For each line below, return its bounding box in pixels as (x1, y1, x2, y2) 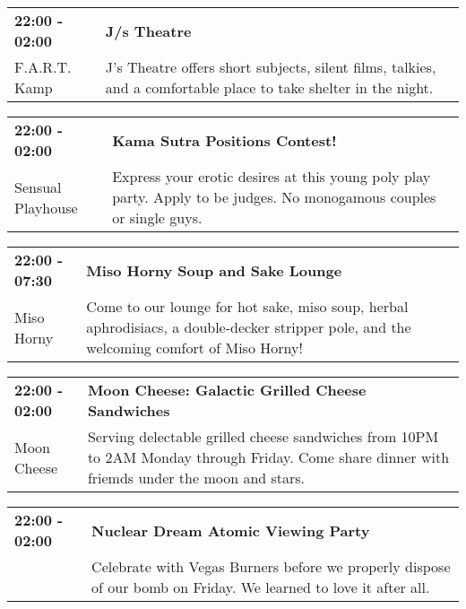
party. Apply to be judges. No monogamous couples (112, 187, 436, 207)
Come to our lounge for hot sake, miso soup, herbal (86, 296, 409, 317)
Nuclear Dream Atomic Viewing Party (91, 519, 370, 541)
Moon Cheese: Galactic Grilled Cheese (87, 379, 367, 400)
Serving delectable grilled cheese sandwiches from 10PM (87, 426, 439, 447)
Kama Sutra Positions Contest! (112, 129, 337, 151)
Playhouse (14, 196, 78, 218)
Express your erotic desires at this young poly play (112, 166, 431, 187)
